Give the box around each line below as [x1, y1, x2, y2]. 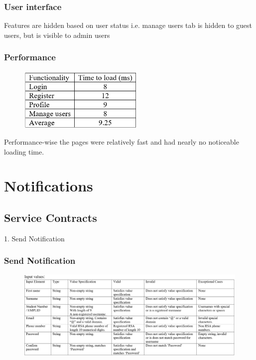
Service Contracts [4, 210, 97, 225]
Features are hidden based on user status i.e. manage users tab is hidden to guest [4, 20, 253, 30]
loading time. [4, 146, 44, 157]
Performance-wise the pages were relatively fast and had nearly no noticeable [4, 137, 239, 147]
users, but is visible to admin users [4, 29, 110, 40]
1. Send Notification [4, 233, 65, 243]
